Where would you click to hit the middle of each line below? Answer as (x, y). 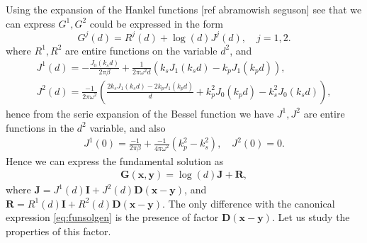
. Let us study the (311, 217)
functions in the (40, 127)
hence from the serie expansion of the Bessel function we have (140, 113)
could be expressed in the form (156, 23)
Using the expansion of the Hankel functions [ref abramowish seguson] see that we (184, 9)
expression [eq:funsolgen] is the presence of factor (112, 217)
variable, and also (128, 127)
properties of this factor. (58, 231)
